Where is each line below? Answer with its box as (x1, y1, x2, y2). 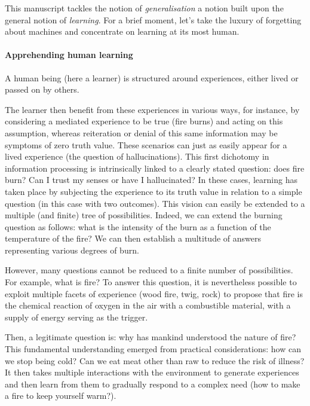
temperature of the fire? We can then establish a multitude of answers (5, 232, 262, 245)
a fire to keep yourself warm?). (5, 389, 116, 402)
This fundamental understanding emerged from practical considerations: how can (5, 343, 301, 355)
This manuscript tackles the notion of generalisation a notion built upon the (5, 2, 284, 14)
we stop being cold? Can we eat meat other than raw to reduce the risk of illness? (5, 354, 305, 367)
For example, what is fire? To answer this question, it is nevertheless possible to (5, 276, 297, 288)
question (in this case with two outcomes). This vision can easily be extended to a (5, 197, 305, 209)
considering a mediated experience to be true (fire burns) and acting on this (5, 115, 283, 127)
